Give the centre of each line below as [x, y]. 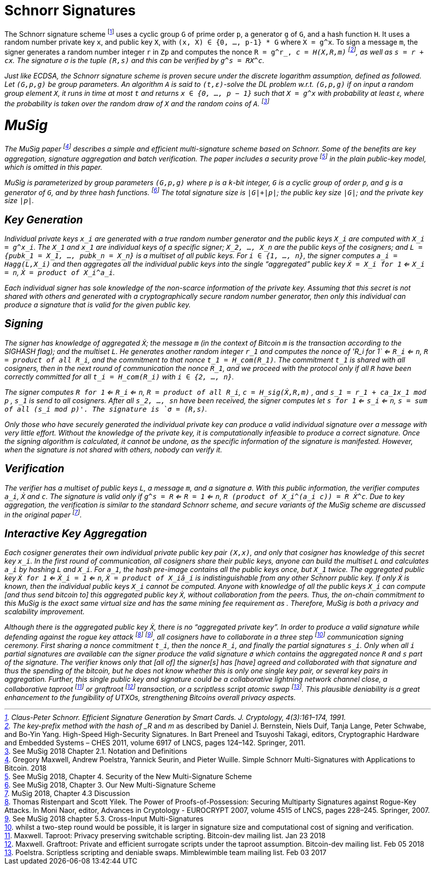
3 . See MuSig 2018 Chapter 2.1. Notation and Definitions [96, 751]
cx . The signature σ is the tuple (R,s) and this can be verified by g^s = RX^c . [134, 61]
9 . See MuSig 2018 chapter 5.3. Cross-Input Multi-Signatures [104, 818]
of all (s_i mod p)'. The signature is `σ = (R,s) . [106, 409]
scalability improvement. [45, 612]
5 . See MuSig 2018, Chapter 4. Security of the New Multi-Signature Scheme [128, 776]
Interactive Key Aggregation [76, 533]
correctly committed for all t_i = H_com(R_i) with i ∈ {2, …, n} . [119, 376]
